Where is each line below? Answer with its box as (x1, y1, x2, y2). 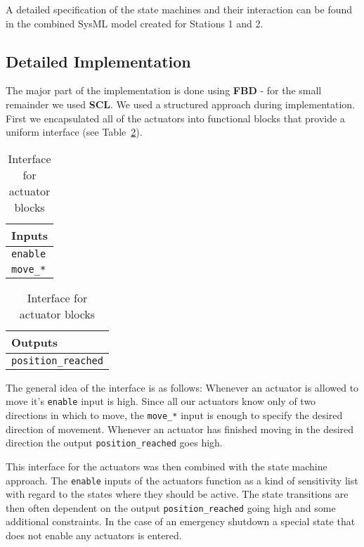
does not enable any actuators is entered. (6, 528, 182, 543)
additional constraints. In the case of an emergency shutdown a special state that (6, 514, 356, 529)
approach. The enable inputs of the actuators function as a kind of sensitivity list (6, 472, 358, 487)
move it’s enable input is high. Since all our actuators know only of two (6, 394, 316, 408)
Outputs (11, 333, 58, 350)
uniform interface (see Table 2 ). (6, 124, 143, 139)
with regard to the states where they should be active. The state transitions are (6, 487, 349, 501)
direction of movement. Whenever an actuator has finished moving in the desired (6, 421, 354, 436)
